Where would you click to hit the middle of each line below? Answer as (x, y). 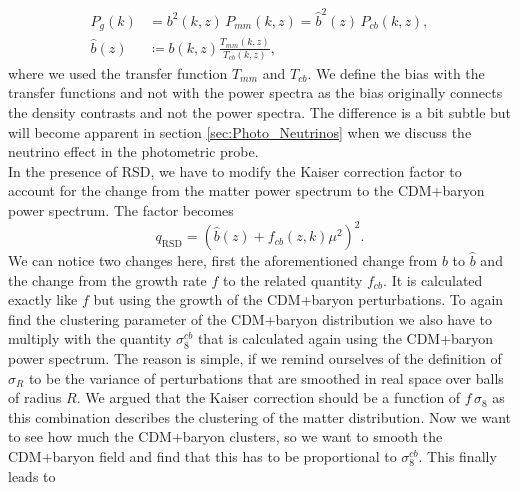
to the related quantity (293, 279)
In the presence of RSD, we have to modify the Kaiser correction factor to (235, 170)
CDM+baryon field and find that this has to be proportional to (202, 456)
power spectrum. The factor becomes (121, 210)
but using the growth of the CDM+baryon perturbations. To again (298, 299)
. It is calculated (433, 279)
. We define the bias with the (396, 72)
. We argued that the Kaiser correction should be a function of (268, 397)
